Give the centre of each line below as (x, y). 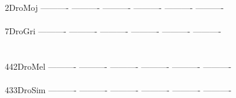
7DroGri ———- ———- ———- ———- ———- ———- (113, 31)
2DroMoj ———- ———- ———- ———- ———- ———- (114, 7)
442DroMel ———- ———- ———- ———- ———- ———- (118, 66)
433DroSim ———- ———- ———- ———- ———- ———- (118, 90)
